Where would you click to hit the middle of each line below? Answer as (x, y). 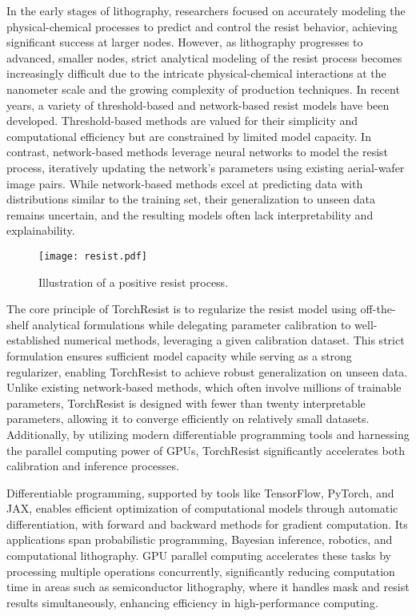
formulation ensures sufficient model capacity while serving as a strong (179, 355)
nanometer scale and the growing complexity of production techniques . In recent (203, 89)
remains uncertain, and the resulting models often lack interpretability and (190, 214)
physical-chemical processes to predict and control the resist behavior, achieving (202, 26)
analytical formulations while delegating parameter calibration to (192, 324)
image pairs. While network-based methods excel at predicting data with (185, 183)
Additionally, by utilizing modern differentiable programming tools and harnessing (208, 434)
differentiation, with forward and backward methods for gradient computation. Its (207, 523)
